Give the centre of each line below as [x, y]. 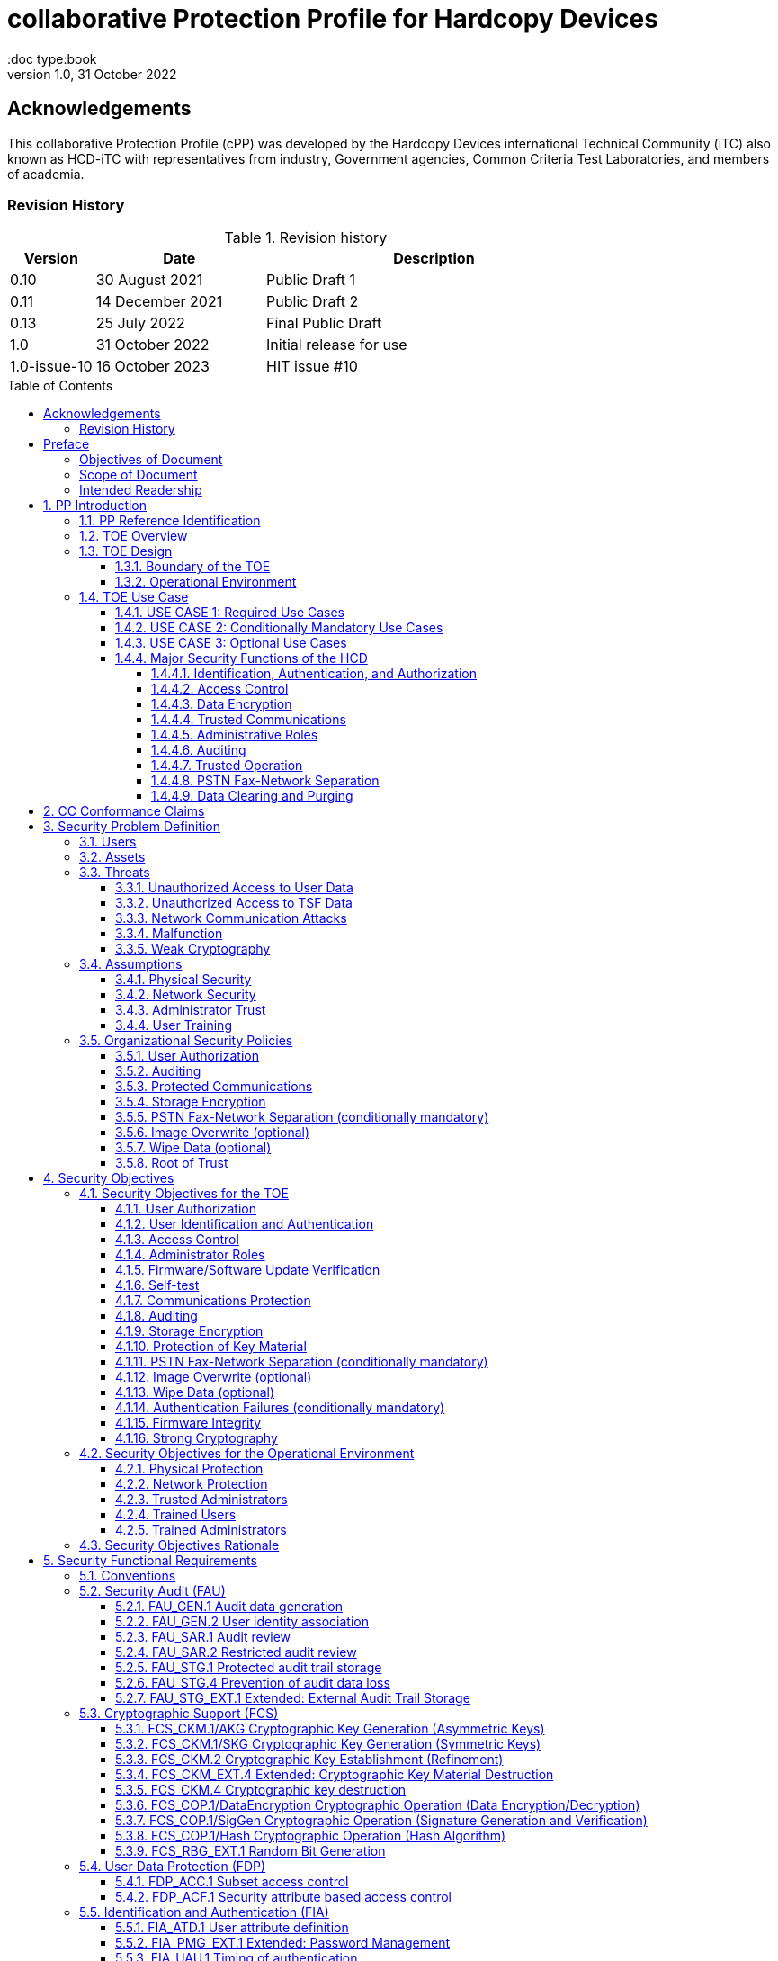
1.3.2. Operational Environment [206, 582]
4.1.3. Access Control [177, 1240]
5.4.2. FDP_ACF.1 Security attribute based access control [283, 1897]
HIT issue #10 [312, 367]
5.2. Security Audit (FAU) [152, 1591]
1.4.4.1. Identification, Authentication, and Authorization [314, 674]
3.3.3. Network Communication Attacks [231, 918]
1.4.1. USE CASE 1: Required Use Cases [230, 613]
